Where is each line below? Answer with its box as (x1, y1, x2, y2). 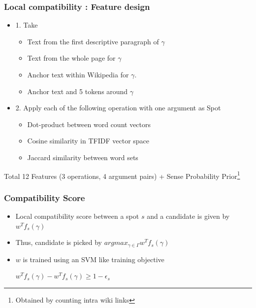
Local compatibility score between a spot (15, 211, 139, 221)
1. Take (15, 20, 38, 30)
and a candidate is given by (147, 211, 230, 221)
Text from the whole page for (27, 53, 116, 63)
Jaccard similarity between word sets (27, 152, 138, 162)
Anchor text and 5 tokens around (27, 86, 128, 96)
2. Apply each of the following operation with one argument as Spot (15, 103, 221, 113)
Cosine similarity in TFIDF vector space (27, 136, 150, 146)
